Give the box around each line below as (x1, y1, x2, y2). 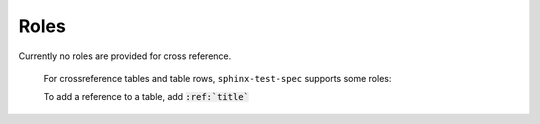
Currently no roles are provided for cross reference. (18, 50, 232, 62)
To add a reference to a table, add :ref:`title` (43, 91, 249, 103)
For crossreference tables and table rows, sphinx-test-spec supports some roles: (43, 72, 392, 84)
